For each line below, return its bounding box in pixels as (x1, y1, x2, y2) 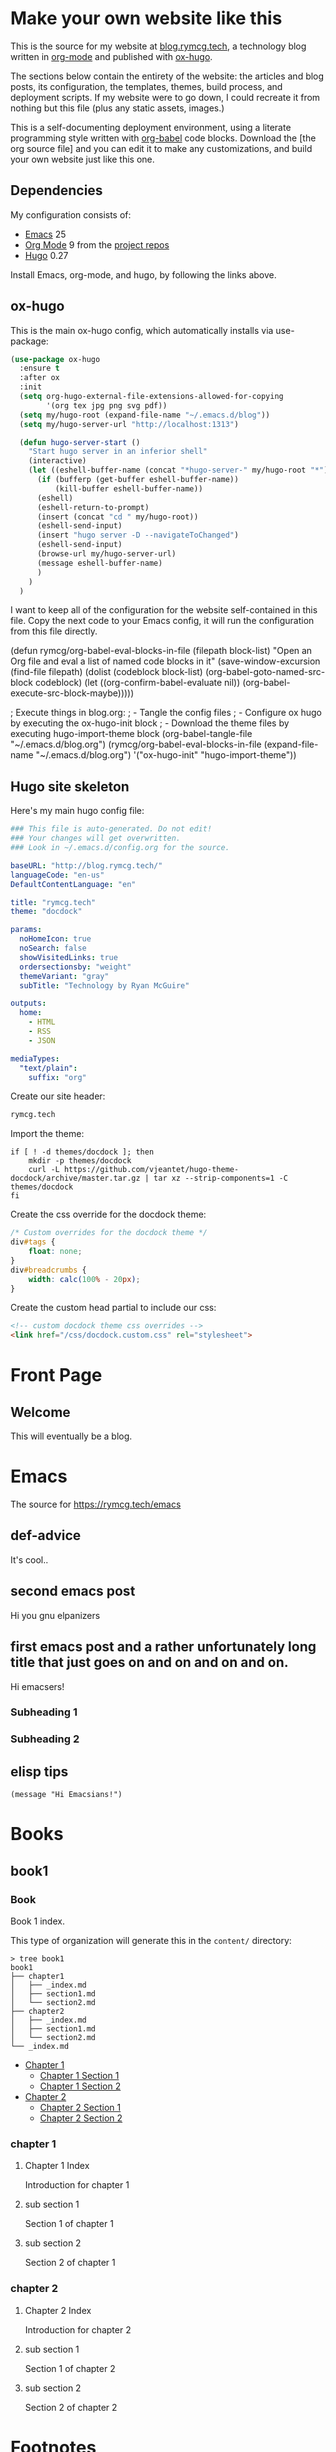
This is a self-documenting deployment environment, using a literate (10, 121, 292, 133)
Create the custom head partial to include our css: (10, 1302, 217, 1314)
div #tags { (10, 1237, 56, 1247)
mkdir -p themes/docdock (28, 1156, 132, 1166)
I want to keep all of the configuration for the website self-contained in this (10, 604, 318, 616)
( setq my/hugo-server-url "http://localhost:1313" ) (19, 419, 240, 429)
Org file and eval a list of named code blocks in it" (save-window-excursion (10, 655, 321, 667)
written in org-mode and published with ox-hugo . (10, 50, 213, 62)
